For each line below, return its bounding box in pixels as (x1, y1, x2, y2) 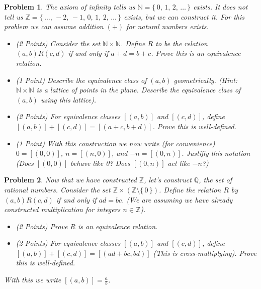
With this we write (4, 274, 61, 285)
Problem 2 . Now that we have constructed (4, 174, 137, 185)
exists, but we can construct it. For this (124, 11, 244, 22)
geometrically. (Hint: (173, 74, 238, 85)
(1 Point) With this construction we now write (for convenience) (16, 138, 215, 148)
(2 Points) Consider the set (16, 38, 101, 48)
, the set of (199, 174, 232, 185)
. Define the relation (159, 184, 221, 195)
